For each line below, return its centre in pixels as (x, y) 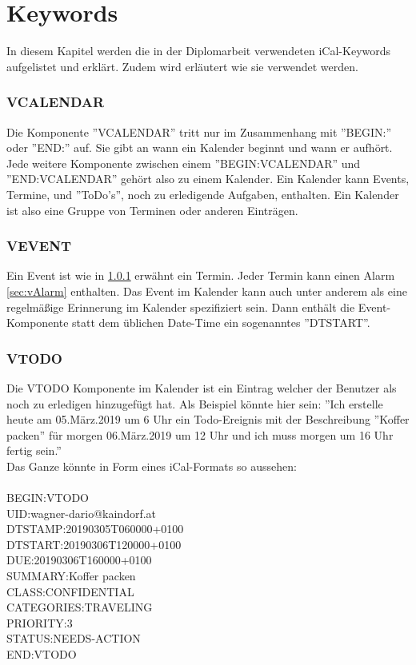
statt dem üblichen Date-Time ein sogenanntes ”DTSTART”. (221, 323)
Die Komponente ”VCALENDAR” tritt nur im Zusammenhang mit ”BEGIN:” (199, 131)
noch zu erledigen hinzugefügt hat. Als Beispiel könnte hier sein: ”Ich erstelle (195, 403)
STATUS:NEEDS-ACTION (74, 638)
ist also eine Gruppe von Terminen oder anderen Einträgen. (152, 210)
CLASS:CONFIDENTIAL (70, 591)
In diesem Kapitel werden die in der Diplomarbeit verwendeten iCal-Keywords (199, 51)
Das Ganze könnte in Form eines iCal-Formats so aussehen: (152, 466)
